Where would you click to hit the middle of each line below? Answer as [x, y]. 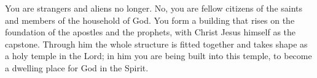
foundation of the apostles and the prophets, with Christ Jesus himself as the [151, 32]
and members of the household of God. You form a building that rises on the [150, 20]
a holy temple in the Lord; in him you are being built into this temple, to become [158, 56]
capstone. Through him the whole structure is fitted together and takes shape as [156, 44]
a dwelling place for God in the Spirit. [77, 67]
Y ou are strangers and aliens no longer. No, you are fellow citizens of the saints [154, 8]
